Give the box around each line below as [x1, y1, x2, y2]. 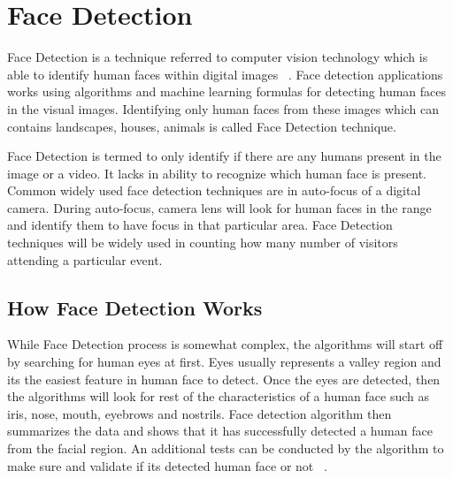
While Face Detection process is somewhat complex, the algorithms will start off [7, 335, 443, 353]
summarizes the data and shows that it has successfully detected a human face [7, 421, 433, 440]
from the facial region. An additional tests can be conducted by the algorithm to [7, 439, 444, 458]
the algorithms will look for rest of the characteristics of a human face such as [7, 387, 430, 406]
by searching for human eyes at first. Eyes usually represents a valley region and [7, 353, 441, 371]
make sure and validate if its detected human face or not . [7, 456, 327, 474]
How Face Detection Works [7, 293, 263, 321]
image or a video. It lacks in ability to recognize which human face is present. [7, 163, 426, 182]
